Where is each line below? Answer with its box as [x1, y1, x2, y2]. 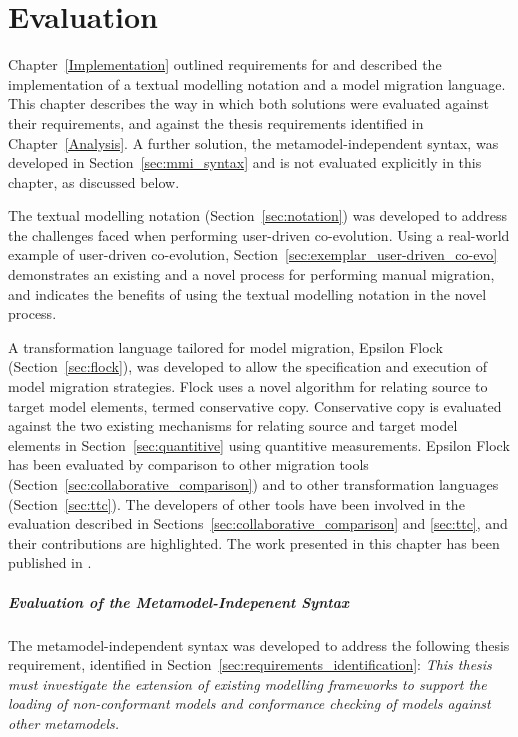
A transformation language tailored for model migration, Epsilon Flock [8, 336, 443, 357]
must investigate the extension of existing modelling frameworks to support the [8, 673, 487, 694]
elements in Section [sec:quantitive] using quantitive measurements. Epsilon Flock [8, 434, 510, 455]
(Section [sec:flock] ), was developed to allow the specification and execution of [8, 356, 487, 377]
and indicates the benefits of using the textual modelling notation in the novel [8, 283, 487, 304]
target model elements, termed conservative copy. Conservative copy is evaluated [8, 395, 502, 416]
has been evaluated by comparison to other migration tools [8, 454, 369, 475]
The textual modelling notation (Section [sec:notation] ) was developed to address [8, 205, 507, 226]
